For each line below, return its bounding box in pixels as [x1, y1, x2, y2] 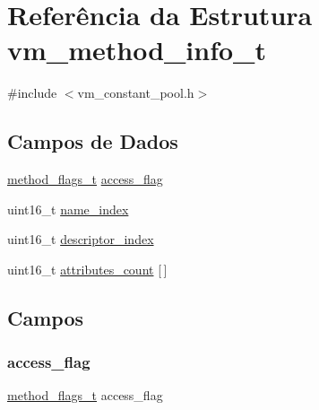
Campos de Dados [7, 127, 178, 155]
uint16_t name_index [7, 199, 129, 218]
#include [7, 83, 57, 102]
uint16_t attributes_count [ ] [7, 259, 168, 278]
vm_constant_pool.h [77, 83, 194, 102]
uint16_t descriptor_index [7, 230, 154, 249]
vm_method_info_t [7, 31, 266, 68]
